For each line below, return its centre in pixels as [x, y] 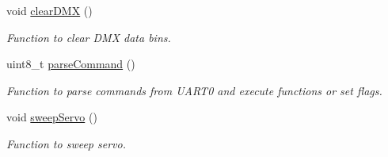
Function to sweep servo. [67, 143]
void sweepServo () [52, 117]
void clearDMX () [49, 10]
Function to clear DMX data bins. [89, 37]
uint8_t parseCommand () [71, 64]
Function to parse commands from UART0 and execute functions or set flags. [194, 90]
